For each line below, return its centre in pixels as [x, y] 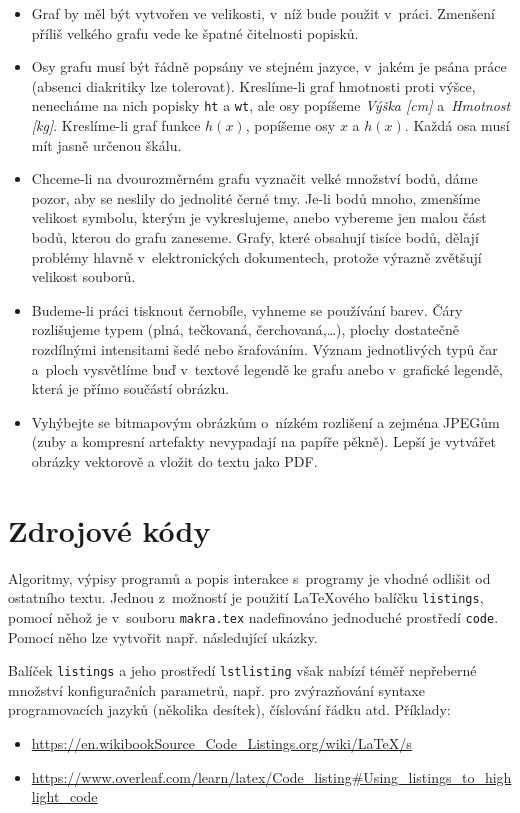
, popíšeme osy [290, 125]
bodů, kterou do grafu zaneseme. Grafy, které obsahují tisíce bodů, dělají [255, 237]
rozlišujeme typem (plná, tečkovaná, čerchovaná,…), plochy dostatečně [245, 329]
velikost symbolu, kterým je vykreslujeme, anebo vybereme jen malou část [259, 217]
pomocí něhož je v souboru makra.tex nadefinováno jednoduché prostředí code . [253, 616]
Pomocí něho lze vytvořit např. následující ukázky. [163, 636]
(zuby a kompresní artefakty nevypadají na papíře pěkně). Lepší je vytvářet [263, 441]
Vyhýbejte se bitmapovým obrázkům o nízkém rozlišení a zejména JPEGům [265, 421]
